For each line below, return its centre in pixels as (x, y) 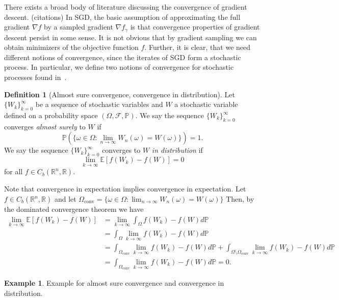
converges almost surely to (45, 126)
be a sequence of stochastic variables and (99, 104)
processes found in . (35, 77)
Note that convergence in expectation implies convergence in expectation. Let (125, 189)
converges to (121, 150)
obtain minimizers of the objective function (71, 47)
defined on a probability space (51, 115)
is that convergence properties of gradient (195, 27)
